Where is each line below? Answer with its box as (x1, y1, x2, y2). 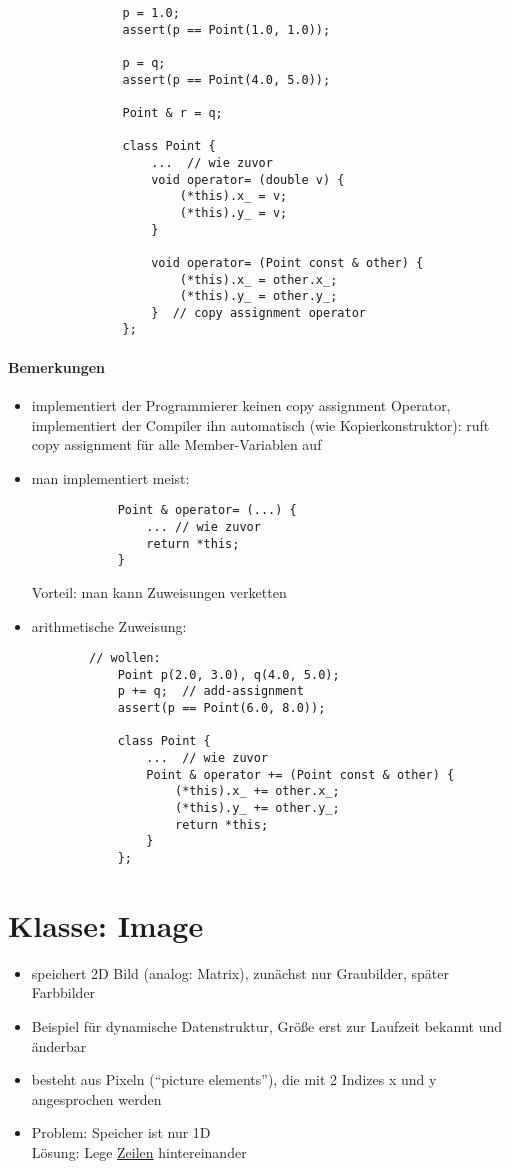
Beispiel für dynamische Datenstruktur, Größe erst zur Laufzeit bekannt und (31, 1015, 503, 1036)
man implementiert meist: (31, 467, 190, 488)
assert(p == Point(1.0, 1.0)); (122, 22, 331, 37)
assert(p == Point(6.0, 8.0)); (117, 701, 326, 716)
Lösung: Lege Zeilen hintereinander (31, 1141, 247, 1162)
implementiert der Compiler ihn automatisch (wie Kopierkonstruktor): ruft (31, 414, 490, 435)
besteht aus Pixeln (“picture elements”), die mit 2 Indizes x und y (31, 1069, 437, 1090)
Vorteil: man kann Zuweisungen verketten (31, 581, 287, 602)
